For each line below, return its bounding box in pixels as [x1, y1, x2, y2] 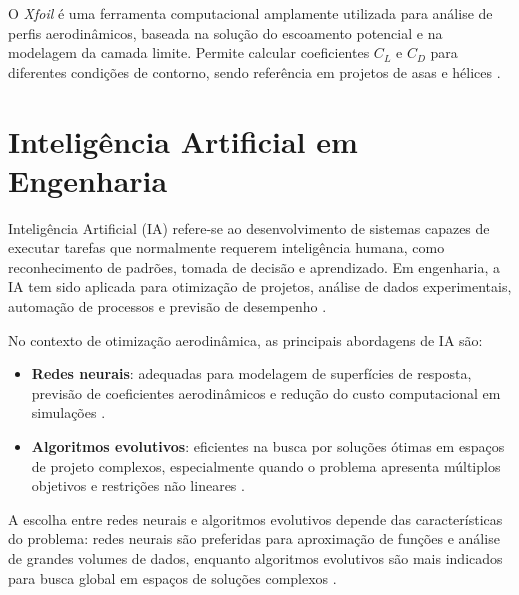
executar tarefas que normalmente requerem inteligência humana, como [8, 237, 445, 258]
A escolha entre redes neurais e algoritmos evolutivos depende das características [8, 508, 503, 529]
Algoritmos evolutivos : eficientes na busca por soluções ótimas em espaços [31, 436, 505, 457]
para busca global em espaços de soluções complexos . [8, 567, 337, 588]
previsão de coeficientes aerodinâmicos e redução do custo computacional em [31, 382, 501, 403]
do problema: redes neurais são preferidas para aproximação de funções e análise [8, 528, 500, 549]
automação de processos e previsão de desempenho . [8, 296, 327, 317]
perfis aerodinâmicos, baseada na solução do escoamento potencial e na [8, 22, 443, 43]
